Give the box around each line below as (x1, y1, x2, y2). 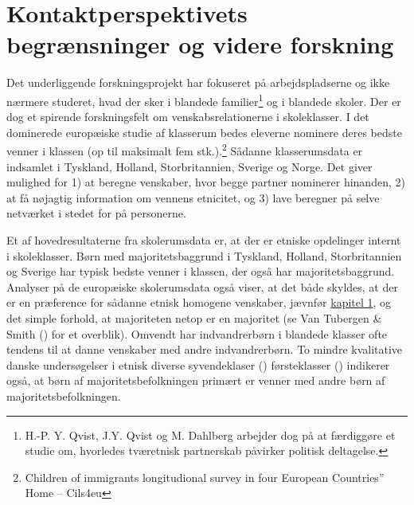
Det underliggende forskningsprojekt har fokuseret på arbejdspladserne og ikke (6, 74, 390, 91)
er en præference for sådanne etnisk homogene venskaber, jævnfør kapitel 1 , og (6, 294, 392, 311)
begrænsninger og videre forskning (6, 28, 394, 61)
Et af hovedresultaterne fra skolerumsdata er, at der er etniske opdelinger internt (6, 231, 401, 248)
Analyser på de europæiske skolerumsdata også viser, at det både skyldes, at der (6, 278, 398, 295)
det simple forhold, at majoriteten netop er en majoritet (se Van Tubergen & (6, 309, 382, 326)
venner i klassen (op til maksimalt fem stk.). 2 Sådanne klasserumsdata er (6, 140, 363, 159)
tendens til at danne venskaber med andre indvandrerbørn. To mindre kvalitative (6, 341, 403, 358)
